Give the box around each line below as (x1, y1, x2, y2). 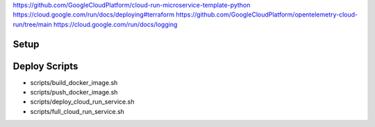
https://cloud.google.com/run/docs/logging (53, 20, 178, 28)
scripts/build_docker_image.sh (30, 78, 118, 86)
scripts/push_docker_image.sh (30, 88, 118, 97)
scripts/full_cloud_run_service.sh (30, 107, 125, 115)
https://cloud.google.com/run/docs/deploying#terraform (12, 10, 175, 19)
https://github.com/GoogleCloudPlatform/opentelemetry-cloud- (176, 10, 358, 19)
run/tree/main (12, 20, 52, 28)
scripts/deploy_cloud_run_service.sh (30, 97, 135, 106)
